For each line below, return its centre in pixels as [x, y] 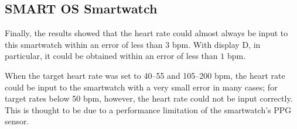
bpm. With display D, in [216, 44]
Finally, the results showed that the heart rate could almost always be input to [146, 33]
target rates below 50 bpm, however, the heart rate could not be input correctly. [149, 98]
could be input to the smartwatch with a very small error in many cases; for [141, 87]
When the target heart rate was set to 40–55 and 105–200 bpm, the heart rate [145, 75]
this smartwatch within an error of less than [84, 44]
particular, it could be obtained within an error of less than [111, 56]
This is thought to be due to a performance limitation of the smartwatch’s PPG [148, 109]
